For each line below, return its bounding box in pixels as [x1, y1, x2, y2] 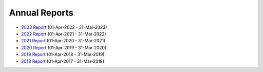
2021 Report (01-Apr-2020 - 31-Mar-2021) [21, 38, 106, 44]
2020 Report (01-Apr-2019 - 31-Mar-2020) [21, 44, 107, 51]
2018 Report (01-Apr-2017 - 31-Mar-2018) [21, 58, 105, 64]
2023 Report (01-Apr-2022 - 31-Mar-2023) [21, 24, 107, 30]
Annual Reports [9, 7, 74, 18]
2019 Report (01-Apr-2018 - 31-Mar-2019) [21, 52, 105, 57]
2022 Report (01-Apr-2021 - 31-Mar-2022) [21, 31, 107, 36]
